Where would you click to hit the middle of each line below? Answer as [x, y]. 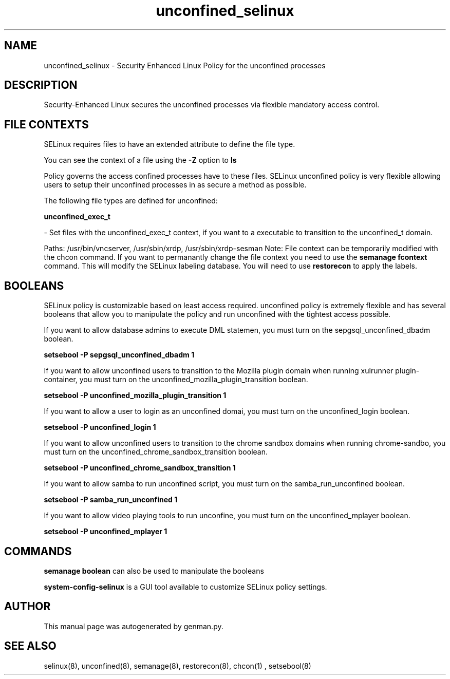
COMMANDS [38, 551]
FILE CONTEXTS [46, 124]
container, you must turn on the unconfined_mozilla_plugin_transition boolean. [176, 380]
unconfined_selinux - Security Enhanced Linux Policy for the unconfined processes [185, 65]
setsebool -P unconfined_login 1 [100, 427]
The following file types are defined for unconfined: [131, 201]
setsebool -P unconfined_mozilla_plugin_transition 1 [135, 395]
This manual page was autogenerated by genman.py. [134, 626]
